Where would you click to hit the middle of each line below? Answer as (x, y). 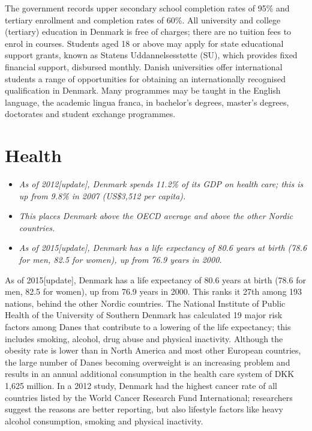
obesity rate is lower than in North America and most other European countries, (153, 350)
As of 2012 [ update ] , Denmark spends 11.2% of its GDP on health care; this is (161, 184)
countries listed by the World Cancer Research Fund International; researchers (149, 397)
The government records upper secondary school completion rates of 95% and (147, 8)
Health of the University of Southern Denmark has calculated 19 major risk (144, 315)
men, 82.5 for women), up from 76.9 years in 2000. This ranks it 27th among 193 (154, 291)
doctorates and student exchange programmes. (90, 114)
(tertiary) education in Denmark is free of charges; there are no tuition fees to (148, 32)
